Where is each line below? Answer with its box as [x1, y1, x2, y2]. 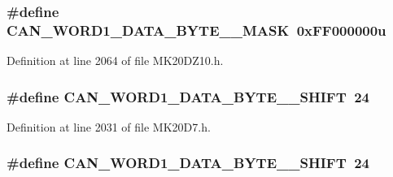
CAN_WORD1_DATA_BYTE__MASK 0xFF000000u [7, 19, 386, 40]
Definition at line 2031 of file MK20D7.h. [7, 118, 211, 135]
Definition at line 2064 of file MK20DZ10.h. [7, 52, 224, 69]
